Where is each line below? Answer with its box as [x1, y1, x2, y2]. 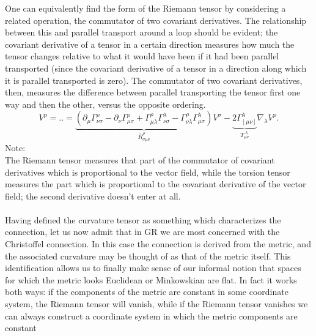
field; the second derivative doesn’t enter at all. [5, 189, 181, 202]
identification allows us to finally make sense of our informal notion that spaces [5, 261, 301, 274]
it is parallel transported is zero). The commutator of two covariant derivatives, [5, 73, 303, 86]
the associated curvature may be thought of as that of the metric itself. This [5, 249, 291, 262]
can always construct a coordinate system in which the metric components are [5, 309, 298, 322]
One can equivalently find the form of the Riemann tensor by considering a [5, 2, 286, 14]
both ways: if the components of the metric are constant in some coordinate [5, 285, 288, 298]
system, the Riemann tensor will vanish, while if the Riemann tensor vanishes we [5, 297, 308, 310]
